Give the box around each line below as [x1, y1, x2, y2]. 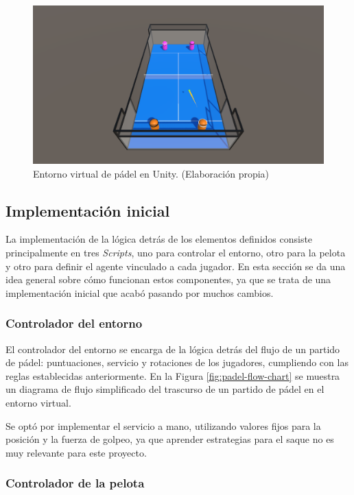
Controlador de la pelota [5, 474, 145, 492]
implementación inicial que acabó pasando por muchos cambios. [5, 285, 274, 300]
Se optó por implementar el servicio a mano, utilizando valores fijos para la [5, 418, 321, 433]
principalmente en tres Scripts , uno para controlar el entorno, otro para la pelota [5, 245, 346, 260]
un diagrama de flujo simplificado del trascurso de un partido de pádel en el [5, 382, 324, 396]
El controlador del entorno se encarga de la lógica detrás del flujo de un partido [5, 341, 340, 356]
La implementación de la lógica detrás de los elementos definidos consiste [5, 232, 313, 246]
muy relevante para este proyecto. [5, 445, 147, 459]
